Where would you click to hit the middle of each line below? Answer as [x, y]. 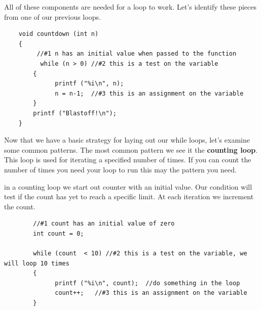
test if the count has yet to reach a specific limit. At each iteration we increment [129, 196]
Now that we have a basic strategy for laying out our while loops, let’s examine [127, 140]
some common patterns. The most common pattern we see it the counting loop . [131, 149]
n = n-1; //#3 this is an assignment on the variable [149, 93]
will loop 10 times [37, 263]
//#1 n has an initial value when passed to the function [137, 54]
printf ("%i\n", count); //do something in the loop [147, 283]
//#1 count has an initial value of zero [104, 224]
